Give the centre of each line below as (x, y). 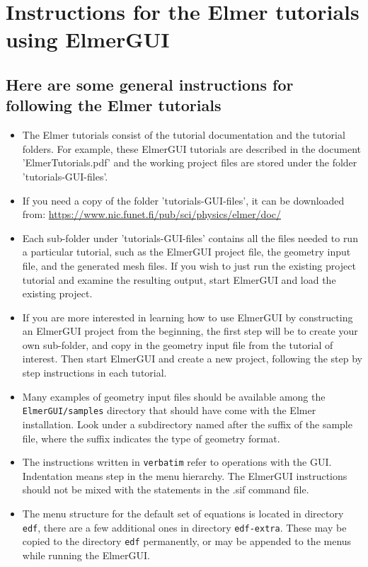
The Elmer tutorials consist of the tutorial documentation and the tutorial (184, 135)
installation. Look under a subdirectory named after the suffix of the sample (187, 424)
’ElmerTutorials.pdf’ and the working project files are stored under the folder (190, 162)
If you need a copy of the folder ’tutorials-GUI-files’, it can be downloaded (183, 200)
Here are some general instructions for (150, 84)
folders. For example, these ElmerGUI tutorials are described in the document (191, 148)
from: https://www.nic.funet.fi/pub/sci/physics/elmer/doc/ (152, 214)
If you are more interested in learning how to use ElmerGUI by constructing (188, 317)
